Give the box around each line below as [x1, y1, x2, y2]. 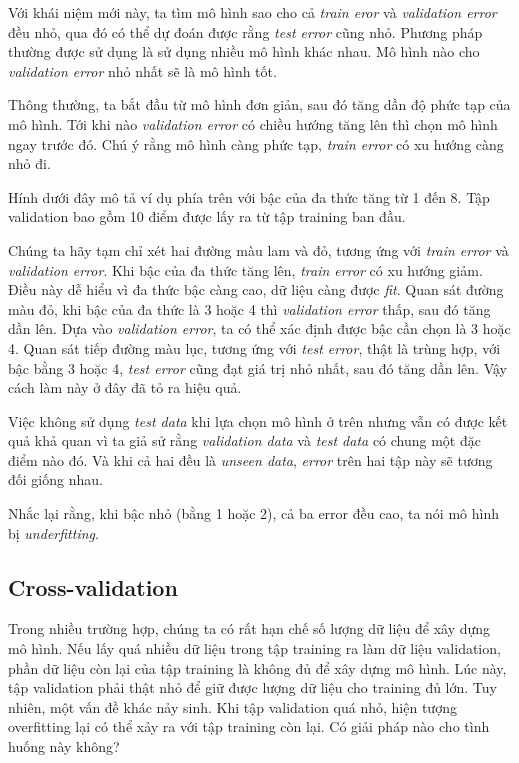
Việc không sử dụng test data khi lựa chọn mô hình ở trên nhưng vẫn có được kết [8, 410, 508, 431]
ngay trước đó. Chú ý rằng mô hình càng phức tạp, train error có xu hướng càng [8, 133, 504, 154]
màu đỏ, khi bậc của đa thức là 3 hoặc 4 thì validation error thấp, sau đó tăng [8, 298, 491, 319]
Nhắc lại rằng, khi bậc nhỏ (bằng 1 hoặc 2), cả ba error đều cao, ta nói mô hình [8, 503, 499, 524]
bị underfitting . [8, 522, 99, 543]
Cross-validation [8, 571, 178, 602]
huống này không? [8, 736, 120, 757]
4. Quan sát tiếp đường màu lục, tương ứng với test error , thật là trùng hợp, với [8, 337, 501, 358]
